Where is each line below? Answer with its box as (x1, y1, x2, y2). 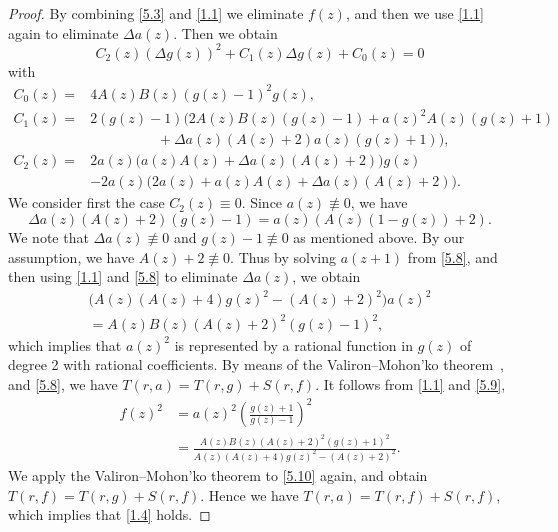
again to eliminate (8, 22, 119, 43)
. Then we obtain (173, 22, 278, 43)
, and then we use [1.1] (345, 3, 485, 23)
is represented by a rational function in (174, 334, 413, 355)
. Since (241, 192, 283, 213)
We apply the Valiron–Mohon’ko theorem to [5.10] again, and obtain (8, 464, 428, 485)
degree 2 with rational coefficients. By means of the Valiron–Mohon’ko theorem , (8, 354, 504, 375)
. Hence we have (200, 484, 299, 505)
